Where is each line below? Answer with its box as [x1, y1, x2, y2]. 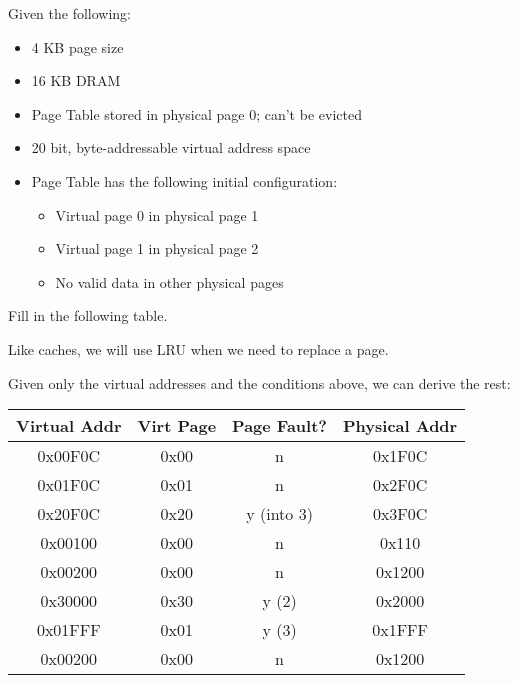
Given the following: [8, 3, 132, 23]
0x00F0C [37, 444, 101, 468]
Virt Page [137, 414, 217, 438]
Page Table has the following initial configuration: [31, 170, 338, 191]
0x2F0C [372, 473, 428, 497]
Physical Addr [343, 414, 458, 438]
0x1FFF [372, 618, 428, 642]
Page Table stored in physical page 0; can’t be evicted [31, 103, 362, 124]
